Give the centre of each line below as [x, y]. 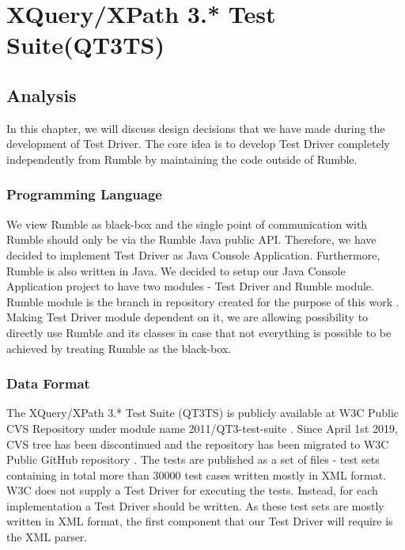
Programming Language [84, 194]
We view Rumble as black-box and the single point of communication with [187, 224]
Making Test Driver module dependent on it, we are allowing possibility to [187, 317]
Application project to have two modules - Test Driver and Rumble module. [190, 286]
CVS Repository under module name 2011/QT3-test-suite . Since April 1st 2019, [202, 428]
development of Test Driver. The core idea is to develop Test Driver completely [198, 144]
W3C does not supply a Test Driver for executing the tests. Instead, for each [192, 490]
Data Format [48, 383]
